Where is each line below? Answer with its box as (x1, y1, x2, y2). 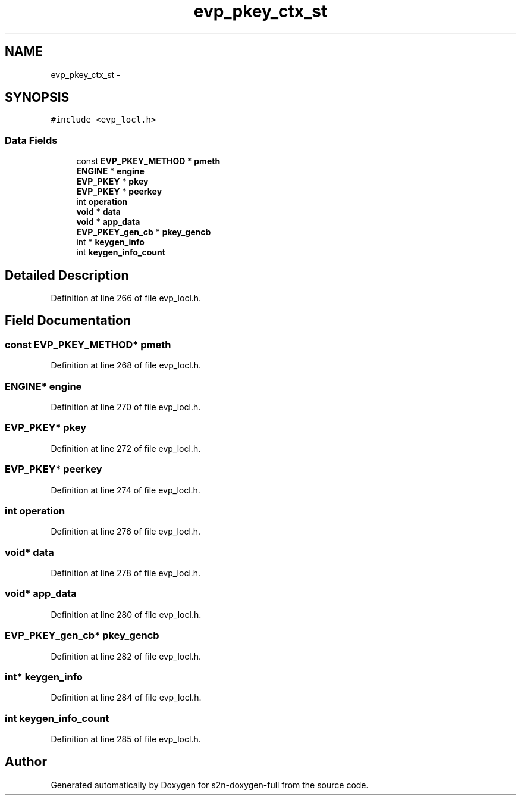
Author (5, 754, 47, 770)
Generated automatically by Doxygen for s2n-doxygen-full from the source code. (51, 779, 369, 790)
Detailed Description (5, 267, 129, 283)
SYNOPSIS (5, 90, 70, 105)
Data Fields (5, 134, 58, 146)
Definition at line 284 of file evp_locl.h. (51, 692, 202, 703)
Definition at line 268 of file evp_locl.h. (51, 360, 202, 371)
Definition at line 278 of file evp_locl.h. (51, 568, 201, 578)
